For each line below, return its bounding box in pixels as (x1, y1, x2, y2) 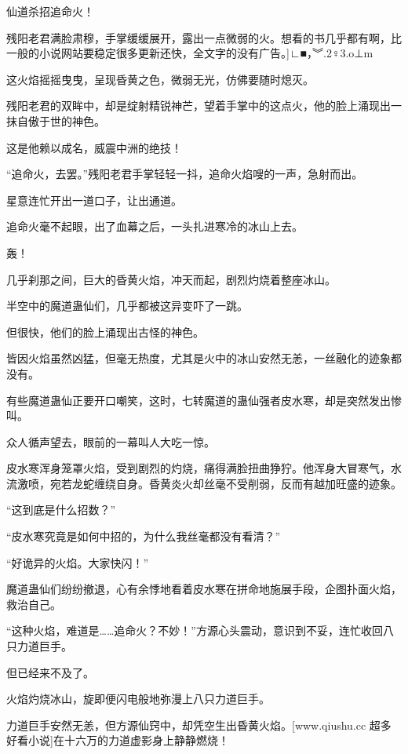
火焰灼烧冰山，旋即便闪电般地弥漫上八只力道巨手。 (6, 690, 270, 707)
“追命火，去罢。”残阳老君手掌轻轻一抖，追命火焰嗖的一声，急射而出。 (6, 166, 363, 182)
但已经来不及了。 (6, 664, 94, 680)
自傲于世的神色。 (16, 112, 105, 129)
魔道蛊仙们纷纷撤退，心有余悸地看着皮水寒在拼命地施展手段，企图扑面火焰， (6, 581, 402, 597)
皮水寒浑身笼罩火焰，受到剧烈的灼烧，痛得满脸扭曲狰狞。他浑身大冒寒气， (6, 460, 391, 476)
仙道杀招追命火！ (6, 3, 94, 19)
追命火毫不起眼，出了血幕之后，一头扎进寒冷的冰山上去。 (6, 218, 303, 235)
